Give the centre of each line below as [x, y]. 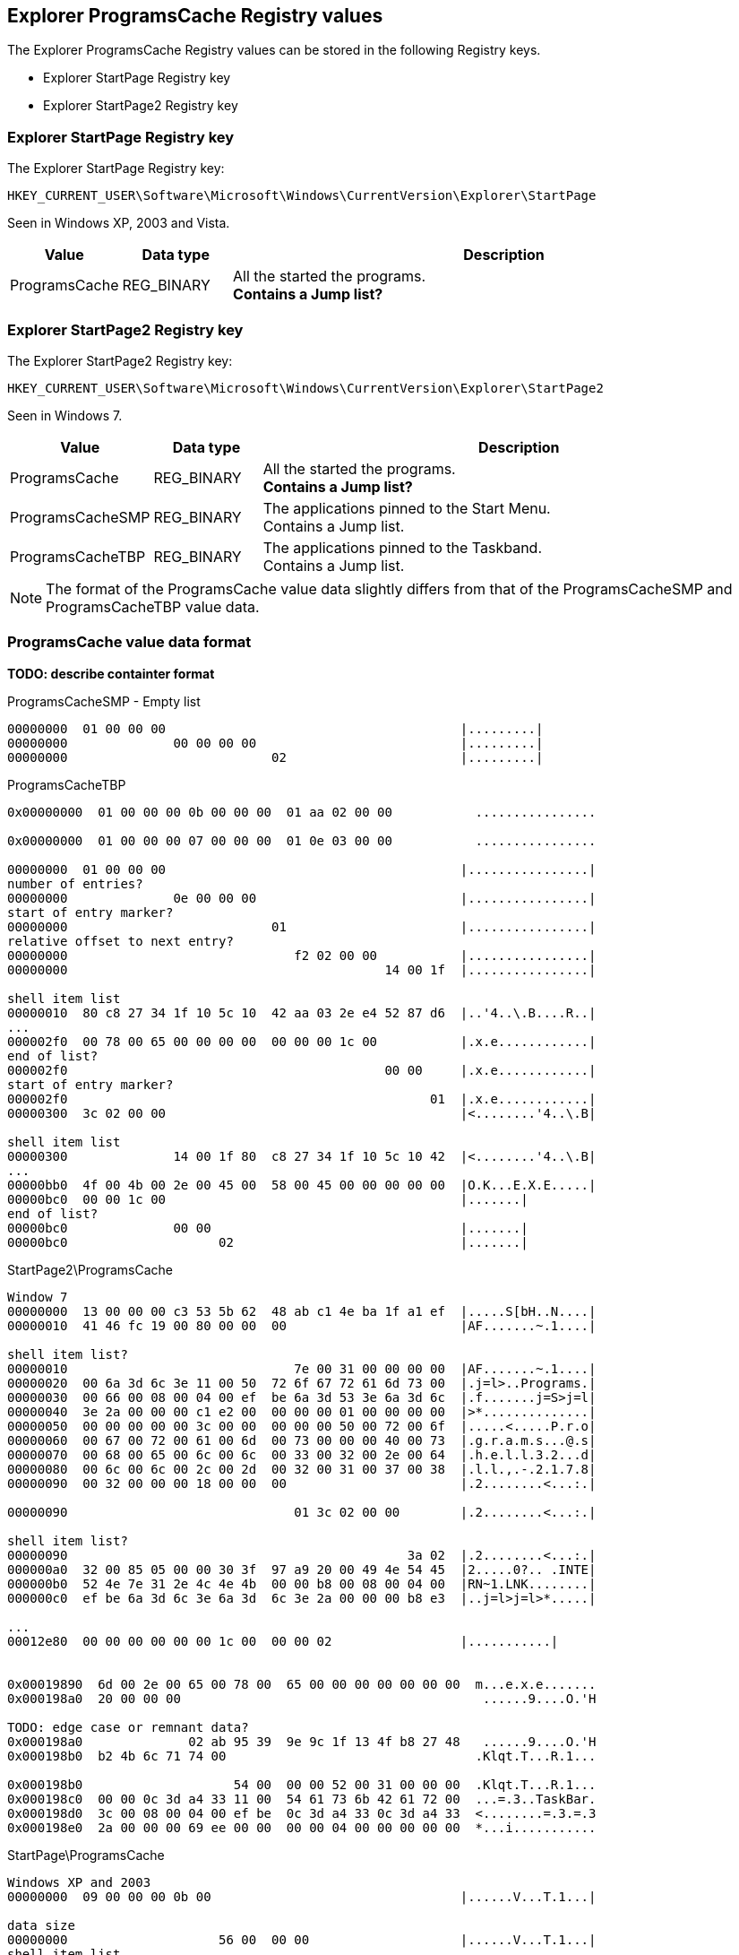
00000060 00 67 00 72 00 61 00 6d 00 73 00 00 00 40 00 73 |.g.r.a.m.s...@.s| [302, 1440]
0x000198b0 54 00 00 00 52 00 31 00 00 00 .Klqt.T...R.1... [302, 1784]
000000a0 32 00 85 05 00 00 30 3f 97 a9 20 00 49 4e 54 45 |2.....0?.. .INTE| [302, 1569]
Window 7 [38, 1297]
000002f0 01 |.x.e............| [302, 1099]
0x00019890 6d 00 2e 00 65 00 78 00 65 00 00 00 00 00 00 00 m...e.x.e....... [302, 1684]
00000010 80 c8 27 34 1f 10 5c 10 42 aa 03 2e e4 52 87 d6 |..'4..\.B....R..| [302, 1012]
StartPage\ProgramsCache [86, 1855]
